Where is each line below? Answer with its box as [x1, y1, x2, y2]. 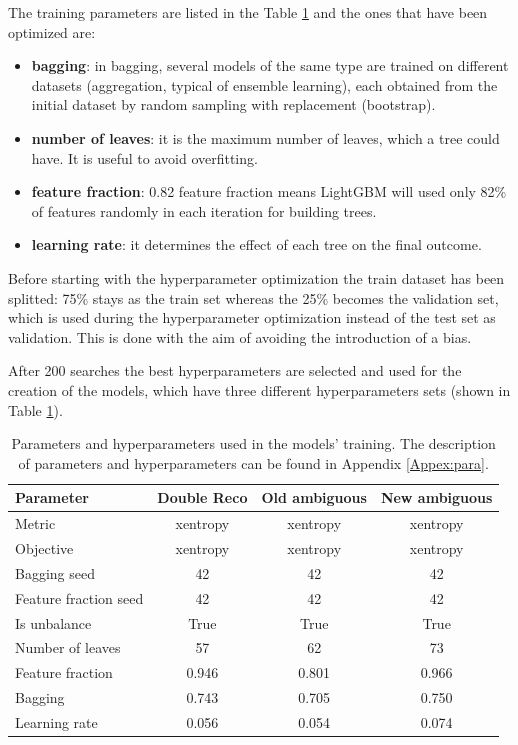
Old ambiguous [261, 487, 367, 508]
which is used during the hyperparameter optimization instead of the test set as [8, 307, 496, 328]
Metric [15, 513, 56, 534]
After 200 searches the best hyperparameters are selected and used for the [8, 360, 462, 381]
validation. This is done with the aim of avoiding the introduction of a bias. [8, 326, 472, 347]
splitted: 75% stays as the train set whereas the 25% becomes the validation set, [8, 287, 499, 308]
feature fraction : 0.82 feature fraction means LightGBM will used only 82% [31, 181, 507, 202]
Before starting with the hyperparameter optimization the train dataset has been [8, 267, 505, 288]
